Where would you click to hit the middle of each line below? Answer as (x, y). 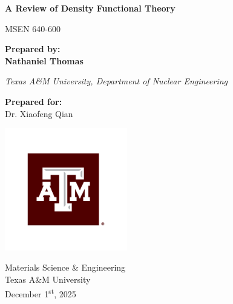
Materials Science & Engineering (65, 267)
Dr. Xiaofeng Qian (39, 113)
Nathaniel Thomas (44, 60)
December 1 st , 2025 (41, 292)
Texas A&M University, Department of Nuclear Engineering (116, 81)
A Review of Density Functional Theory (90, 8)
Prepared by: (33, 49)
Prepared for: (34, 101)
